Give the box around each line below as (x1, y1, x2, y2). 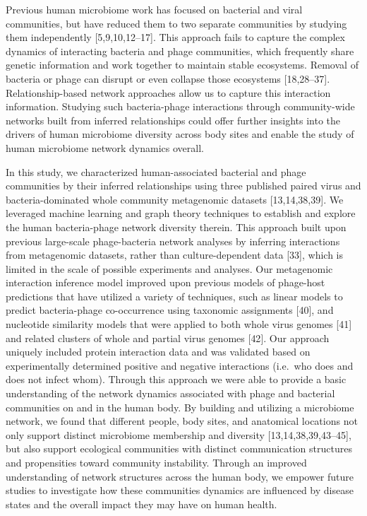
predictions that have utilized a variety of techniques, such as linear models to (6, 288, 343, 303)
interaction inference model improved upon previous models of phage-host (6, 275, 325, 290)
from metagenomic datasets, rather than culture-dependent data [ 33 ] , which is (6, 247, 343, 262)
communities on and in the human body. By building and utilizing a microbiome (6, 399, 354, 414)
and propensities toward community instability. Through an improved (6, 455, 307, 469)
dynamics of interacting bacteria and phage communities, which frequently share (6, 43, 354, 58)
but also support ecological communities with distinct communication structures (6, 441, 352, 456)
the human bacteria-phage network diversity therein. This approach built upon (6, 219, 347, 234)
